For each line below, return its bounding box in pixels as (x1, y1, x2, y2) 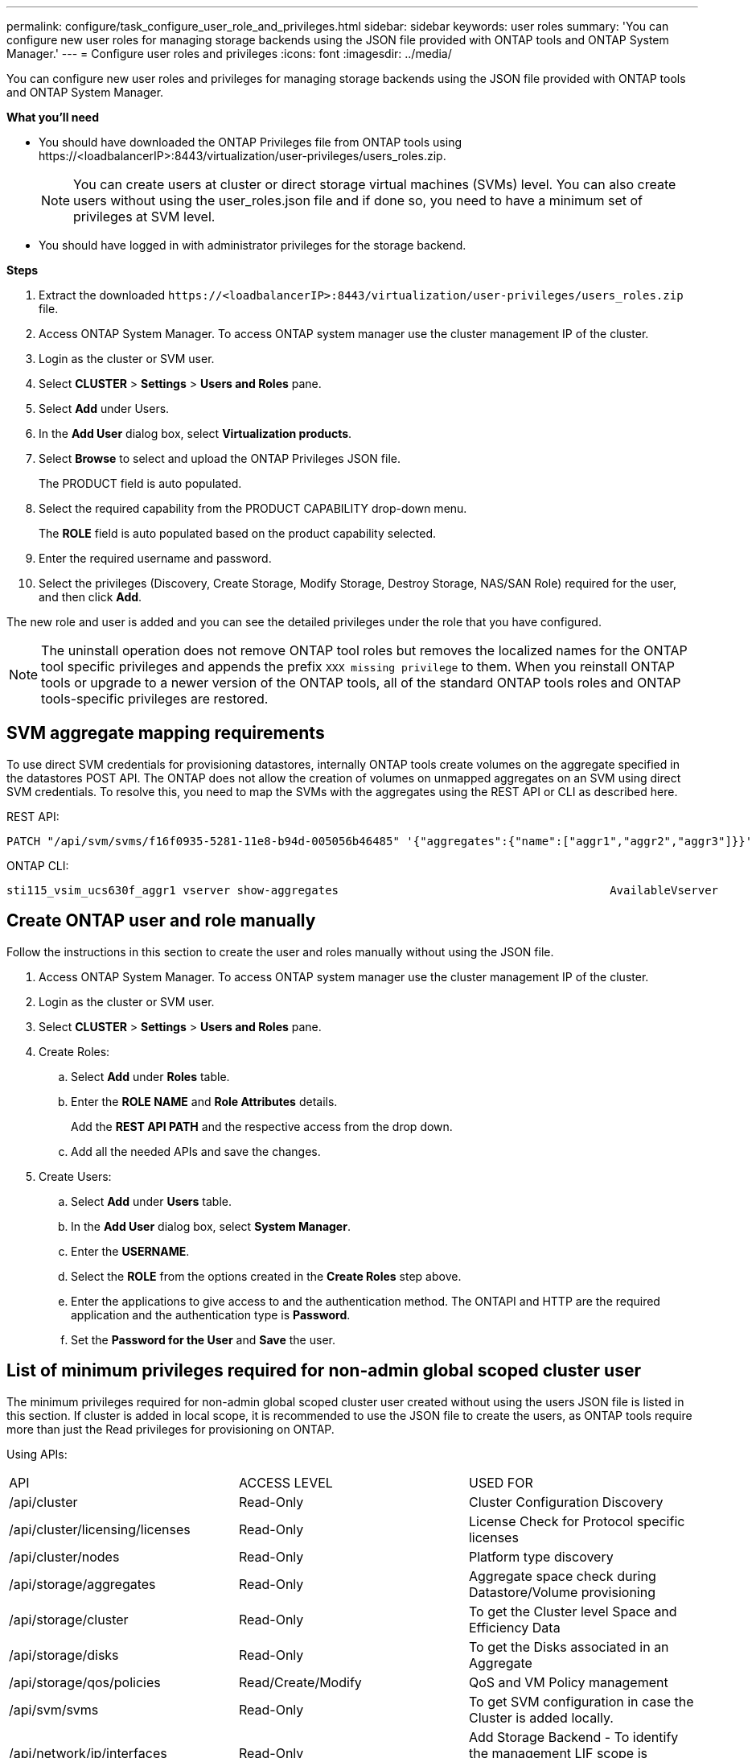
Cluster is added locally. (468, 1709, 614, 1726)
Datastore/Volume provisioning (468, 1583, 655, 1600)
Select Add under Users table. (71, 1194, 232, 1208)
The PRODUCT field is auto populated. (39, 477, 242, 490)
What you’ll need (6, 110, 99, 124)
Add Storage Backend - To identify (468, 1728, 679, 1745)
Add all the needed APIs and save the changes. (71, 1144, 321, 1158)
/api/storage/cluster (9, 1611, 129, 1628)
